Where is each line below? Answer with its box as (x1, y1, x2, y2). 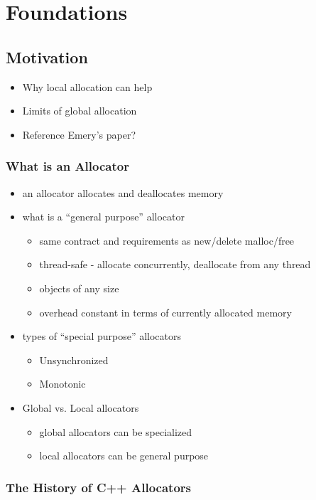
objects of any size (39, 280, 119, 295)
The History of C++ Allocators (6, 478, 191, 496)
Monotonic (39, 376, 86, 391)
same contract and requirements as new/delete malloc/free (39, 233, 295, 248)
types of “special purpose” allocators (22, 329, 182, 344)
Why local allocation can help (22, 79, 153, 94)
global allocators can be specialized (39, 424, 192, 439)
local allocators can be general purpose (39, 448, 209, 463)
